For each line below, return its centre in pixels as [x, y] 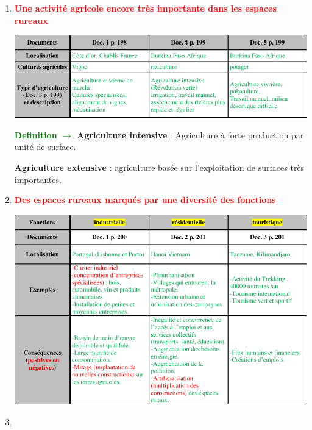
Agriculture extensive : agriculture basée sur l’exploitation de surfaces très [159, 167]
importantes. [38, 179]
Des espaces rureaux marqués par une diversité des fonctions [145, 200]
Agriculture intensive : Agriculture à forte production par [190, 134]
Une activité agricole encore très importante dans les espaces [145, 8]
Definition [36, 134]
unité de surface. [45, 147]
